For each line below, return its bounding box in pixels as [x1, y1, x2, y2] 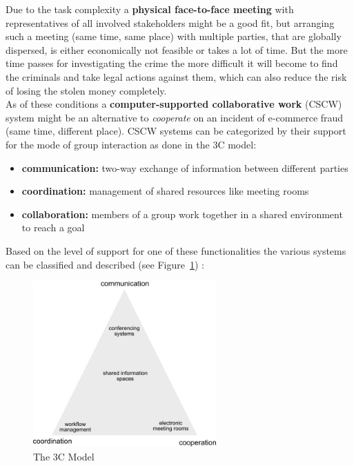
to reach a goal [21, 220, 85, 235]
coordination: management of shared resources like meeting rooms [21, 184, 309, 198]
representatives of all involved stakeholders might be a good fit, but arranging [6, 15, 335, 30]
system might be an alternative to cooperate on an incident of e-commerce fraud [6, 110, 344, 124]
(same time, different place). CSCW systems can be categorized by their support [6, 124, 346, 138]
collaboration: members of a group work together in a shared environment [21, 206, 343, 221]
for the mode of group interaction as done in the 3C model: [6, 137, 257, 151]
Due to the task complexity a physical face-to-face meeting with [6, 2, 294, 16]
